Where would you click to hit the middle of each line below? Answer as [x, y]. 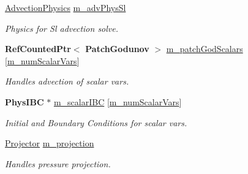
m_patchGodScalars [205, 49]
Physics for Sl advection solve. [62, 28]
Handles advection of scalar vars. [67, 81]
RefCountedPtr [38, 49]
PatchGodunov [117, 49]
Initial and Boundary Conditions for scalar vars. [96, 122]
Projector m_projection [50, 143]
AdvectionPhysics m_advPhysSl [66, 7]
